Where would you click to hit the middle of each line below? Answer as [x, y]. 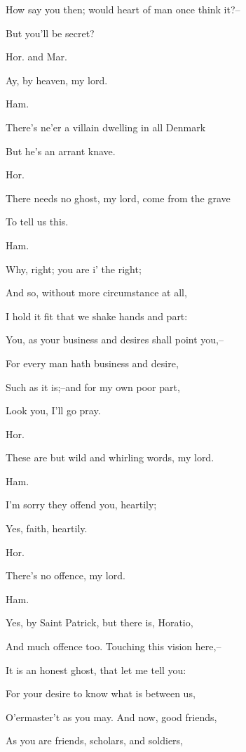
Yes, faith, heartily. [47, 528]
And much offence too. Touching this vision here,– [114, 646]
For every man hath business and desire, [92, 363]
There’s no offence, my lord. [66, 575]
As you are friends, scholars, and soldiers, [95, 740]
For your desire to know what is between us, [101, 693]
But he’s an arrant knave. [61, 151]
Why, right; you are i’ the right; [74, 269]
